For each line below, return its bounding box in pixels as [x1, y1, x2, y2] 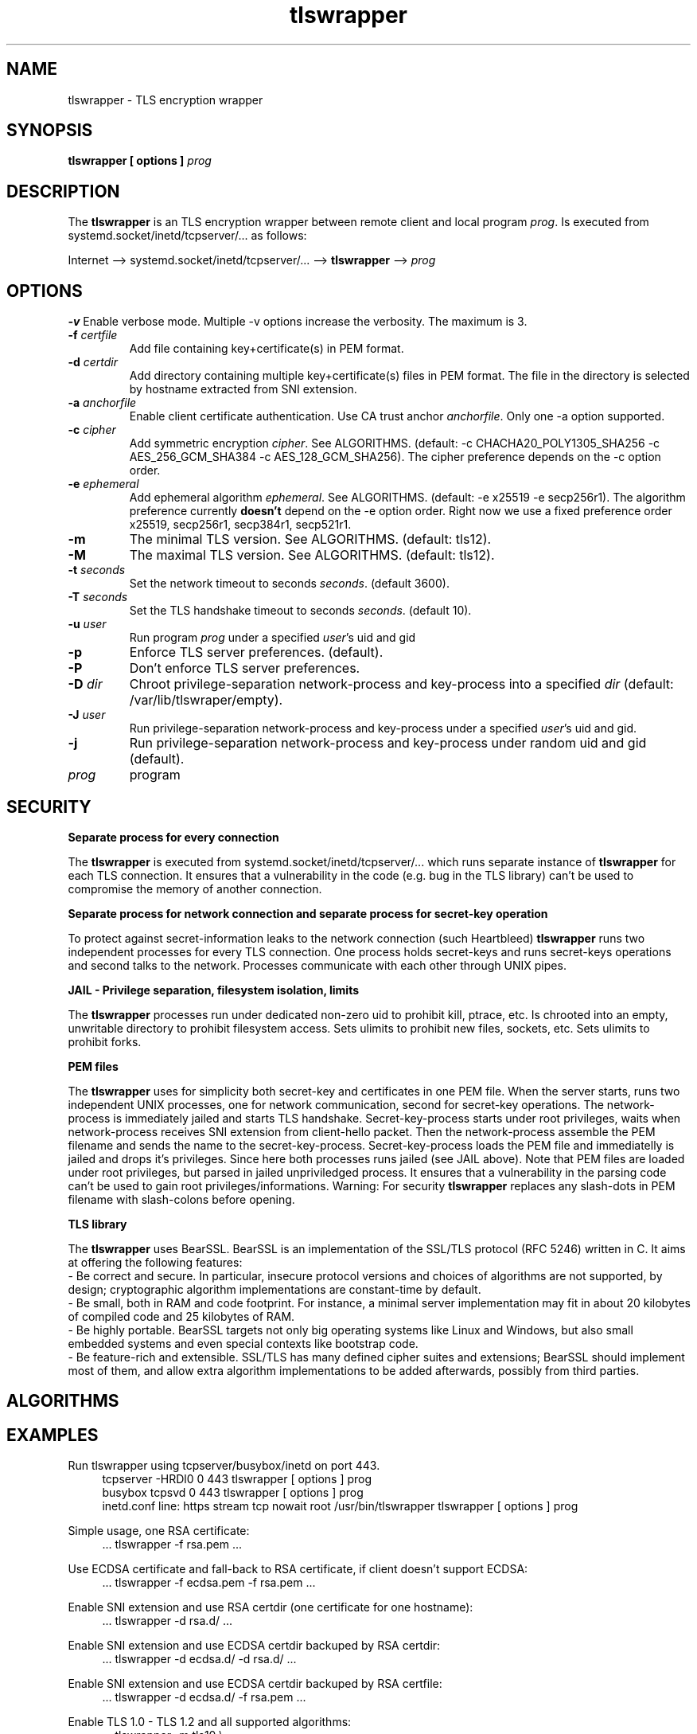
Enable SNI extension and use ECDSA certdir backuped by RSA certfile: [68, 1677, 442, 1691]
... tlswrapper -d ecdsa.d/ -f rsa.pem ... [102, 1690, 306, 1705]
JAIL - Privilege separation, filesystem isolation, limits [68, 982, 360, 997]
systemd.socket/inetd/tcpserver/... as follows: [68, 228, 307, 243]
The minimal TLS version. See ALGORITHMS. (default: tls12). [129, 531, 492, 548]
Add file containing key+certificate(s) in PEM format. [129, 342, 404, 356]
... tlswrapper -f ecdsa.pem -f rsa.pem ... [102, 1576, 316, 1590]
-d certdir [68, 355, 118, 369]
